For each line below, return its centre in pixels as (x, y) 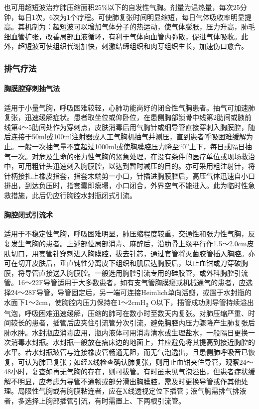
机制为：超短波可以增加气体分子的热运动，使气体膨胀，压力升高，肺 (136, 27)
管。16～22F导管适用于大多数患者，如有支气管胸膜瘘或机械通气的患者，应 (125, 282)
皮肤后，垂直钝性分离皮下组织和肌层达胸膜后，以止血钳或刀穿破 (136, 263)
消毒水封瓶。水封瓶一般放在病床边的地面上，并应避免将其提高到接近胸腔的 (133, 342)
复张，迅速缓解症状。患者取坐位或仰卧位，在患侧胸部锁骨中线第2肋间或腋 (124, 117)
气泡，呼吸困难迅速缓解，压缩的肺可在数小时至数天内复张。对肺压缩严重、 (126, 313)
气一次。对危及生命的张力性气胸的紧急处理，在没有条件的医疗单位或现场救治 (129, 156)
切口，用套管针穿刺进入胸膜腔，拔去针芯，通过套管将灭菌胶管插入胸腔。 (129, 253)
